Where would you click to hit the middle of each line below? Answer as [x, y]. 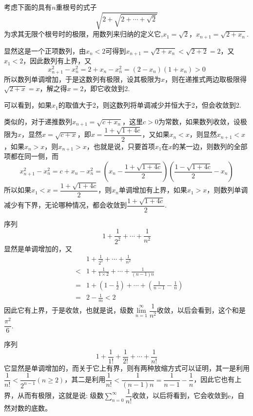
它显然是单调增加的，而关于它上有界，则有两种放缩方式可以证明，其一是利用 [127, 368]
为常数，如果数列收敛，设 [199, 121]
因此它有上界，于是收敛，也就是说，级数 [69, 310]
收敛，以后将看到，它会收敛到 [180, 395]
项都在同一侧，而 [31, 156]
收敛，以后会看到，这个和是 [201, 310]
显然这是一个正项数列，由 [45, 50]
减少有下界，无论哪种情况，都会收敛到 [65, 205]
